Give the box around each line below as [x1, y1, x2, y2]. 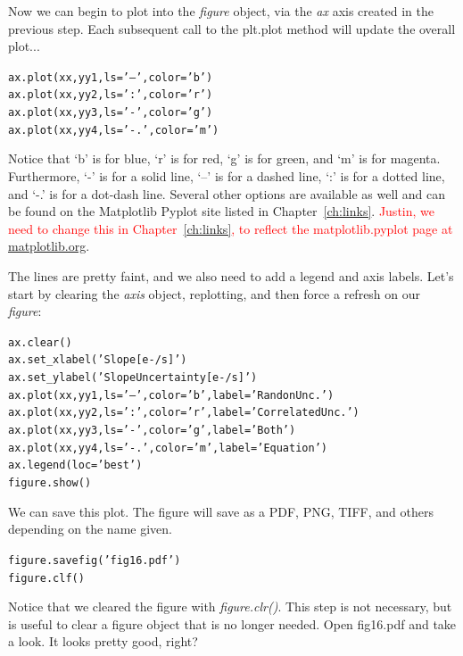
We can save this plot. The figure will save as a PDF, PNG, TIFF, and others [8, 502, 434, 520]
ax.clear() [8, 336, 72, 349]
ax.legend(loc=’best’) [8, 459, 143, 472]
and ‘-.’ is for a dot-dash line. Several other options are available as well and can [8, 184, 446, 203]
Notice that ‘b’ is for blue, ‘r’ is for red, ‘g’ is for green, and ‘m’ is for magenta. [8, 149, 441, 168]
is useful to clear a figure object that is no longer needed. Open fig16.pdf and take [8, 614, 457, 633]
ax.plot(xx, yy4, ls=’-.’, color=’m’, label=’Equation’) [8, 441, 327, 454]
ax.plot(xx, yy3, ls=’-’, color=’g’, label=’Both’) [8, 424, 296, 437]
